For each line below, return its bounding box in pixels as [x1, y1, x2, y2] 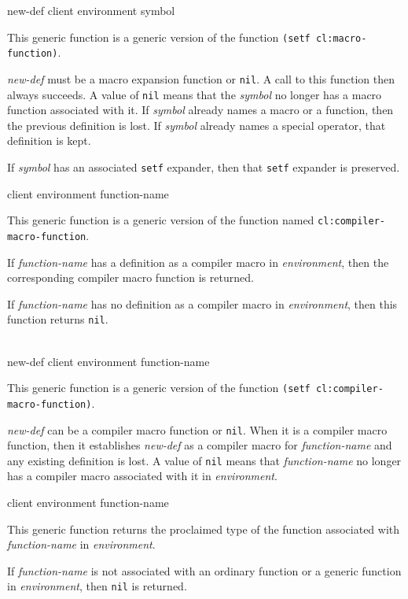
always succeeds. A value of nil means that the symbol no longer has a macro [7, 86, 382, 102]
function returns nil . [7, 311, 108, 327]
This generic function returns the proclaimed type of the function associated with [7, 520, 400, 537]
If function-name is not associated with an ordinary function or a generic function [7, 562, 402, 579]
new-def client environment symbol [7, 2, 175, 18]
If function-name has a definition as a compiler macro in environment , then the [7, 253, 389, 270]
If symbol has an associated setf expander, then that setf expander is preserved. [7, 159, 400, 175]
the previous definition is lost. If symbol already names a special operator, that [7, 116, 386, 133]
